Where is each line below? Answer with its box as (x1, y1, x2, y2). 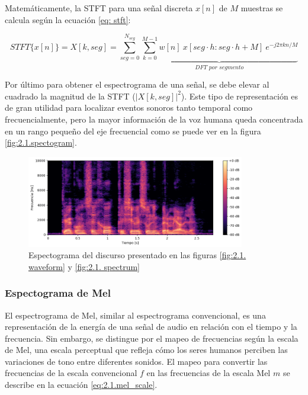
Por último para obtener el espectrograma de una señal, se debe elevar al (5, 78, 269, 91)
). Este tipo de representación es (181, 89, 299, 102)
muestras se (240, 2, 283, 14)
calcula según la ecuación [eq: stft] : (5, 13, 131, 25)
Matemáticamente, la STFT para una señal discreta (5, 2, 193, 14)
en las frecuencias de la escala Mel (146, 367, 271, 379)
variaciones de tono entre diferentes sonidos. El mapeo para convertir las (5, 355, 268, 367)
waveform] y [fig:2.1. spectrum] (28, 260, 140, 272)
